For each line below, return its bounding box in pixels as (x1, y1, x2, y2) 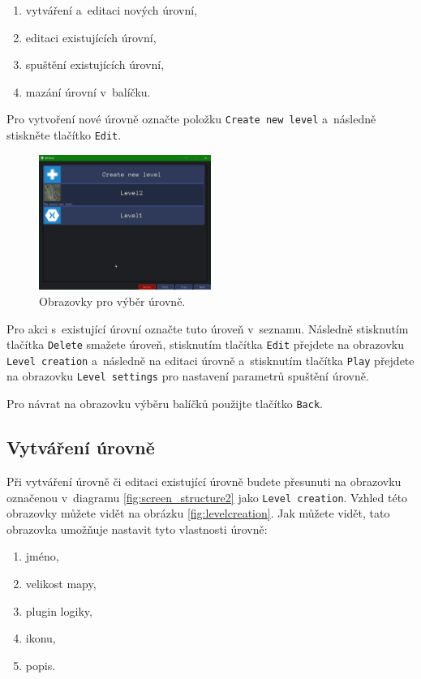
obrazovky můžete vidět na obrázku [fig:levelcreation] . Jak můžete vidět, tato (6, 505, 390, 522)
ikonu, (25, 630, 56, 647)
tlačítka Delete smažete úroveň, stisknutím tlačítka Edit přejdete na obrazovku (6, 336, 404, 353)
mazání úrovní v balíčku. (25, 83, 151, 100)
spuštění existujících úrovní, (25, 56, 165, 73)
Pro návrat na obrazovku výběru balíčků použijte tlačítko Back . (6, 395, 323, 412)
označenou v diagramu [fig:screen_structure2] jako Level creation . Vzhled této (6, 488, 408, 505)
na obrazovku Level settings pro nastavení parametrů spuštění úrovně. (6, 367, 369, 385)
